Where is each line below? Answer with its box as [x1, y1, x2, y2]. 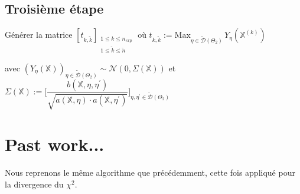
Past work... [5, 132, 105, 156]
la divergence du [5, 177, 64, 190]
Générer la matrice [5, 28, 73, 41]
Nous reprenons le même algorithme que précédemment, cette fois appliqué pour [5, 166, 295, 179]
